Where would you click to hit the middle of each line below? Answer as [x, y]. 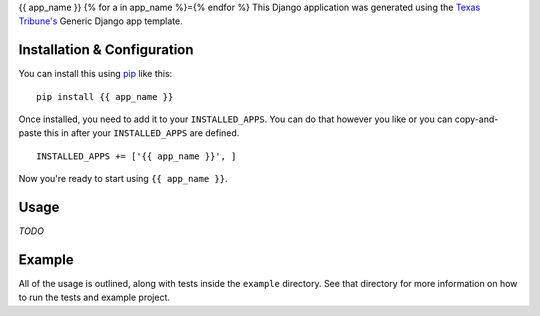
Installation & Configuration [106, 50]
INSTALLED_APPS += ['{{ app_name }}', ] [136, 156]
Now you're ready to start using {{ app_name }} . [123, 179]
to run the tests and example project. [94, 297]
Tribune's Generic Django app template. [101, 21]
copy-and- [476, 119]
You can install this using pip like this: [95, 74]
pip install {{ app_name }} [105, 96]
